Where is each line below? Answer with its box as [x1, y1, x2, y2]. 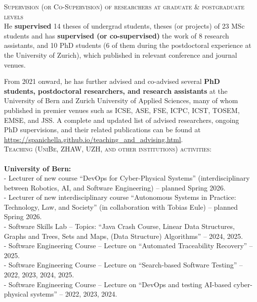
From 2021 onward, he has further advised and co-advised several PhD [4, 76, 220, 86]
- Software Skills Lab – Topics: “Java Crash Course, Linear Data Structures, [4, 221, 235, 231]
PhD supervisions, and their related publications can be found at [4, 124, 201, 135]
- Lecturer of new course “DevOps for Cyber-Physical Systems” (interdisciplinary [4, 173, 250, 183]
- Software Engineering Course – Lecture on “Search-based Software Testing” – [4, 260, 243, 270]
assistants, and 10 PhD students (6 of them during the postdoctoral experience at [4, 40, 252, 50]
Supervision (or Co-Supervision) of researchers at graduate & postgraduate [4, 1, 245, 11]
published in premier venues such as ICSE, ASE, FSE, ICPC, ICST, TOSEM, [4, 105, 240, 115]
